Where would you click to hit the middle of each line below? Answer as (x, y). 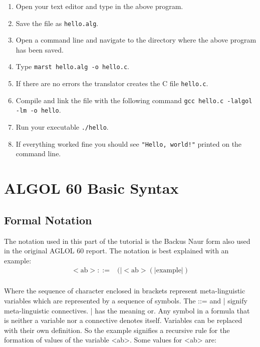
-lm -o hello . (38, 110)
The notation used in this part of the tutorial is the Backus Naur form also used (127, 241)
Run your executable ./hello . (62, 127)
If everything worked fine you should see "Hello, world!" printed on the (129, 143)
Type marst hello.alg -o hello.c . (73, 66)
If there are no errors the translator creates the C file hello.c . (112, 83)
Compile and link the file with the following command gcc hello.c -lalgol (134, 100)
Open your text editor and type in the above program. (99, 6)
